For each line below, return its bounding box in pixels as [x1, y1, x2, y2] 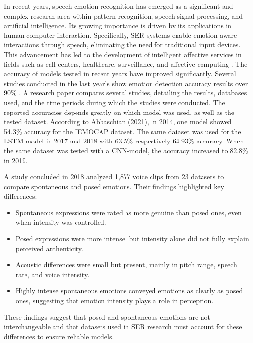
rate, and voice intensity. [15, 269, 90, 279]
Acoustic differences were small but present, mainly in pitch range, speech [15, 259, 237, 270]
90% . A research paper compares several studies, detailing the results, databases [4, 87, 247, 98]
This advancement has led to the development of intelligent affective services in [4, 49, 242, 59]
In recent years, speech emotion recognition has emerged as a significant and [4, 1, 233, 11]
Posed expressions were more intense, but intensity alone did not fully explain [15, 233, 249, 244]
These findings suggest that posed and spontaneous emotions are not [4, 312, 211, 322]
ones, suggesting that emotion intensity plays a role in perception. [15, 295, 214, 306]
